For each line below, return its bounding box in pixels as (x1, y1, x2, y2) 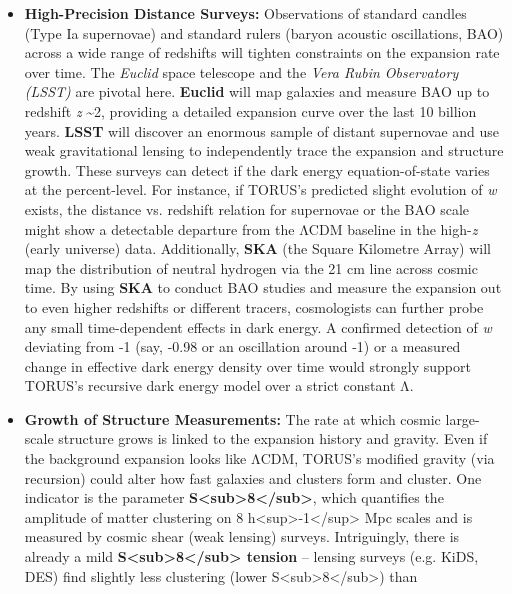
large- (445, 408, 480, 429)
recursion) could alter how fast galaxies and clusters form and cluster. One (24, 467, 482, 488)
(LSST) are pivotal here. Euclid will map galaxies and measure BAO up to (24, 81, 490, 102)
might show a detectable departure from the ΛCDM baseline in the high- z (24, 218, 478, 239)
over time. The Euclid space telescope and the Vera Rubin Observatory (24, 61, 459, 82)
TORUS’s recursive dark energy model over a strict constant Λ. (24, 375, 414, 396)
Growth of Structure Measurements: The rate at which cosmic (24, 408, 441, 429)
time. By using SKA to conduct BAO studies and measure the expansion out (24, 277, 502, 298)
